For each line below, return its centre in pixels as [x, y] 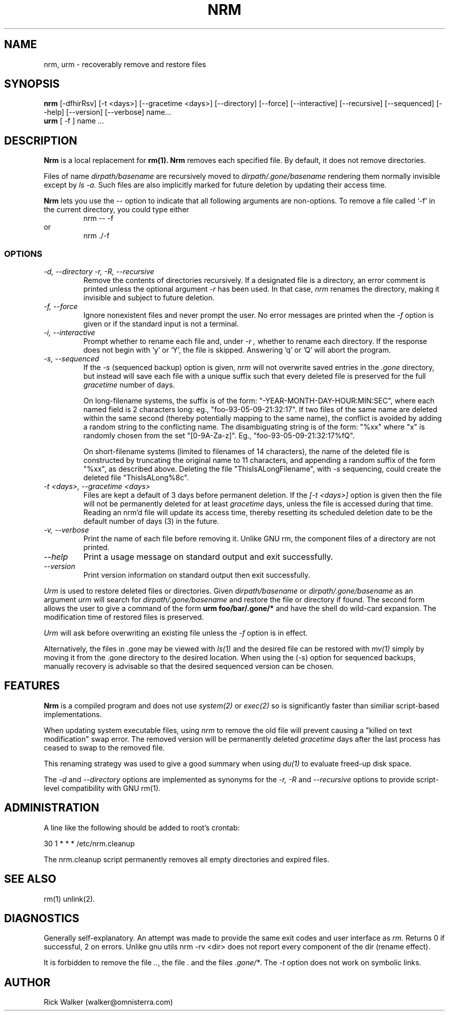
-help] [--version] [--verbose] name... [107, 112]
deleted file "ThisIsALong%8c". [136, 478]
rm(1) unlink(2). [69, 899]
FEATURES [32, 686]
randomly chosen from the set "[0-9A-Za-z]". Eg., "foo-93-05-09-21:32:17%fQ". [219, 436]
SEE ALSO [30, 879]
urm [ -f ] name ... [74, 121]
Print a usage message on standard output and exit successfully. [208, 557]
